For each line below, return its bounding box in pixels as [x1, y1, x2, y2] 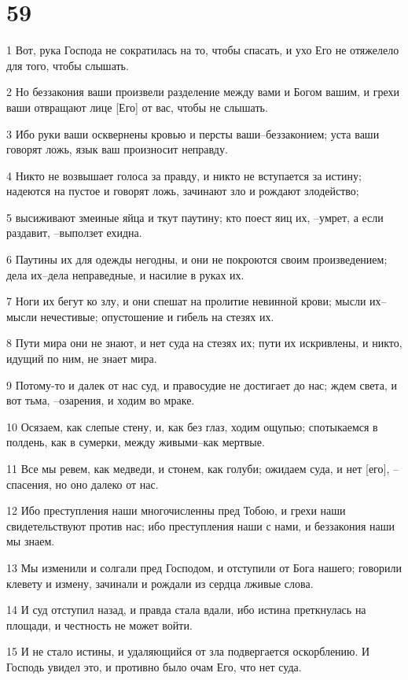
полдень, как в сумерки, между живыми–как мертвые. [6, 434, 265, 450]
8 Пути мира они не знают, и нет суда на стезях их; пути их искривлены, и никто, [6, 334, 402, 351]
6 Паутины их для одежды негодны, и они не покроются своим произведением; [6, 251, 388, 268]
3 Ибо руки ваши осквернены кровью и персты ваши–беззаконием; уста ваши [6, 125, 380, 142]
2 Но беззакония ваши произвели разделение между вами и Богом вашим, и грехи [6, 83, 400, 100]
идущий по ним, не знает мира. [6, 350, 157, 367]
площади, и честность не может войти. [6, 616, 193, 633]
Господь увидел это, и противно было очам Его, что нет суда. [6, 658, 302, 674]
